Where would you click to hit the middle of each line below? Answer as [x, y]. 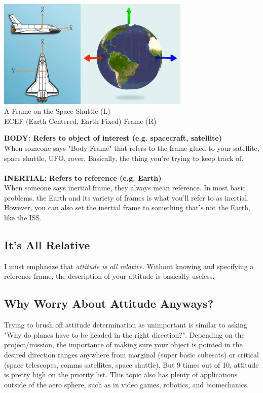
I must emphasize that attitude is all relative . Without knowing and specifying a [129, 266]
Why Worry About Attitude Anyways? [109, 303]
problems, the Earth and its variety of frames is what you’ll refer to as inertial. [127, 197]
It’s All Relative [47, 245]
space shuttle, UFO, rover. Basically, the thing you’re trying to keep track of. [124, 158]
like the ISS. [23, 218]
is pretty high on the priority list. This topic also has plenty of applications [121, 374]
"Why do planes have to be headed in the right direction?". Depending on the [124, 334]
